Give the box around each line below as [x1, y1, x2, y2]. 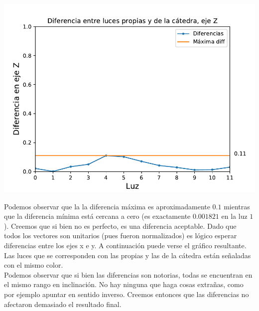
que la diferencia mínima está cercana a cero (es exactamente [4, 211, 191, 221]
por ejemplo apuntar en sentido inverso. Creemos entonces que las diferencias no [4, 289, 249, 299]
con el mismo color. [4, 260, 63, 270]
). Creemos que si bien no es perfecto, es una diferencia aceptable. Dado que [4, 220, 237, 231]
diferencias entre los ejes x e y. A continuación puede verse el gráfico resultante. [4, 240, 247, 250]
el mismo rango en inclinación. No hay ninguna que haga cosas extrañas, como [4, 279, 244, 290]
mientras [224, 201, 250, 211]
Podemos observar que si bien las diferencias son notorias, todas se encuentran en [4, 269, 253, 280]
